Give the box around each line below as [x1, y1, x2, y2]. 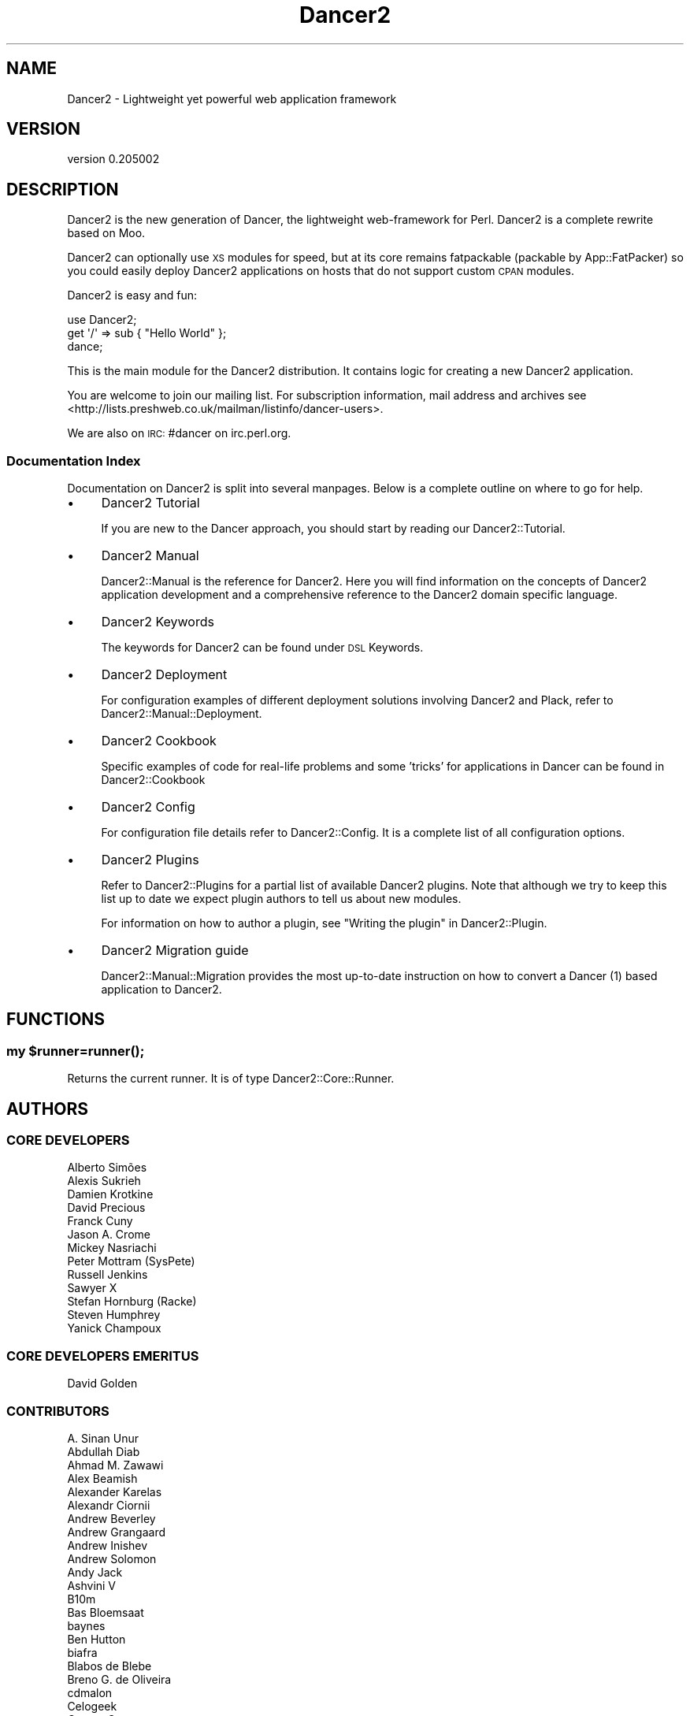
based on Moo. [67, 226, 146, 240]
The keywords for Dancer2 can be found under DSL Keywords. [101, 641, 424, 655]
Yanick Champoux [67, 1321, 161, 1335]
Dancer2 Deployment [101, 667, 228, 683]
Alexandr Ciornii [67, 1498, 150, 1512]
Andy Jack [67, 1565, 123, 1579]
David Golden [67, 1376, 138, 1391]
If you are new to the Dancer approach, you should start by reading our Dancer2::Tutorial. [101, 522, 566, 536]
